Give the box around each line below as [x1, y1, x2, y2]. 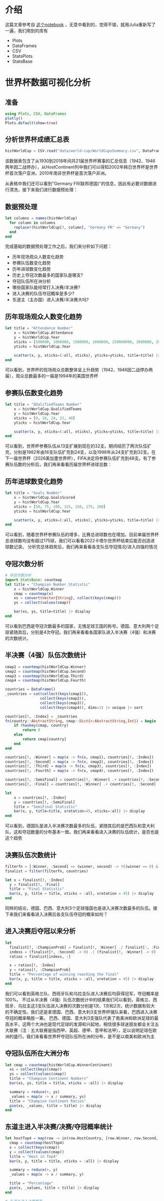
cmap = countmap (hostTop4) [9, 1140, 64, 1145]
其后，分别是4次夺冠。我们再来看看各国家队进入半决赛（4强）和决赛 [18, 629, 156, 635]
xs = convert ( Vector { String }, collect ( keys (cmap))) [14, 596, 121, 601]
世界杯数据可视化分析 [5, 77, 91, 88]
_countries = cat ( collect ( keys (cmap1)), [5, 691, 89, 696]
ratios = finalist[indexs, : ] [9, 954, 71, 959]
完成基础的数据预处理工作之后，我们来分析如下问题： [5, 244, 112, 249]
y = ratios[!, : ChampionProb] [9, 967, 71, 973]
